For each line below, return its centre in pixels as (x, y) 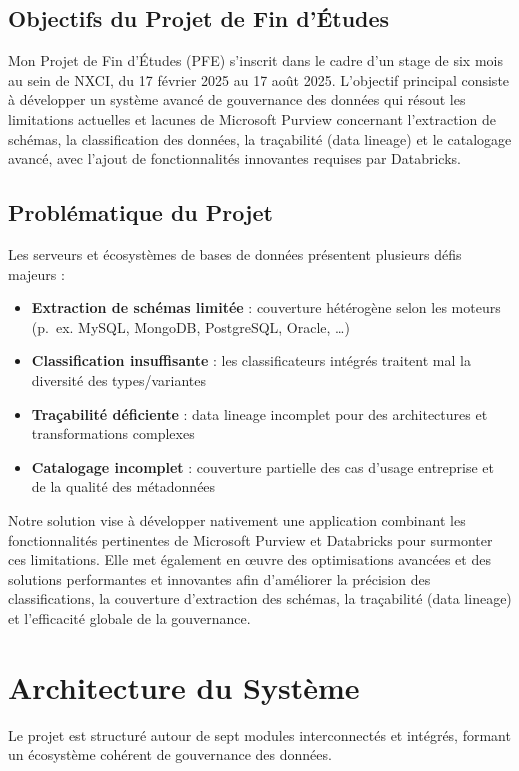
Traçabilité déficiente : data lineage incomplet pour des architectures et (259, 413)
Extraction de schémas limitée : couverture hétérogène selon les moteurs (266, 307)
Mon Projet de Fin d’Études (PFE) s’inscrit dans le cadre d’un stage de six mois (255, 60)
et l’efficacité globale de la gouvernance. (129, 617)
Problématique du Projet (140, 212)
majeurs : (36, 273)
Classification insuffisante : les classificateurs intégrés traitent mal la (251, 360)
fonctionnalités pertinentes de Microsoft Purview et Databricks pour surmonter (250, 539)
